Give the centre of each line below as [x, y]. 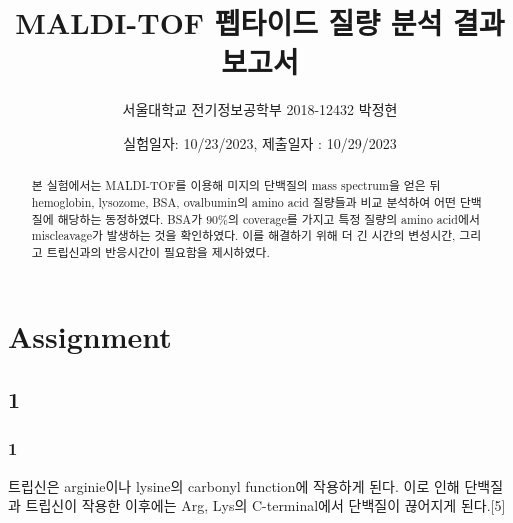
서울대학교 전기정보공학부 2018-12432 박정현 [260, 109]
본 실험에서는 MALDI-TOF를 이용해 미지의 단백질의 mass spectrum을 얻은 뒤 [236, 185]
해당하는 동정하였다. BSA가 [130, 218]
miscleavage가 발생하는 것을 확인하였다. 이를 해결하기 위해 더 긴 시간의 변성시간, [243, 235]
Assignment [90, 335]
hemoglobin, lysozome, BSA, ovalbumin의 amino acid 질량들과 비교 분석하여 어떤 [243, 201]
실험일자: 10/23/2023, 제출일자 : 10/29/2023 [260, 142]
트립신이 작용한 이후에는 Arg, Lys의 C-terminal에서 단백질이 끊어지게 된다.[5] [265, 505]
